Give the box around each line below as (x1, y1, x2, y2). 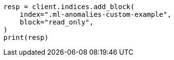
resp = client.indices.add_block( (3, 3, 135, 11)
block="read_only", (19, 18, 94, 26)
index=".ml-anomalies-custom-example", (19, 11, 172, 18)
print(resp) (3, 34, 49, 41)
